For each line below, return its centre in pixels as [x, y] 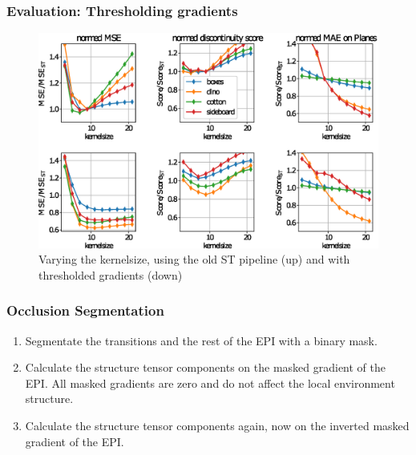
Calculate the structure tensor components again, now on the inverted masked [217, 425]
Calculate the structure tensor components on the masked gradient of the [206, 367]
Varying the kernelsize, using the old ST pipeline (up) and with [194, 259]
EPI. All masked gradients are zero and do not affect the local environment [210, 383]
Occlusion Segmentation [85, 310]
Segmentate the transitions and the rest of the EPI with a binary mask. [201, 340]
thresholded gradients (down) [111, 274]
